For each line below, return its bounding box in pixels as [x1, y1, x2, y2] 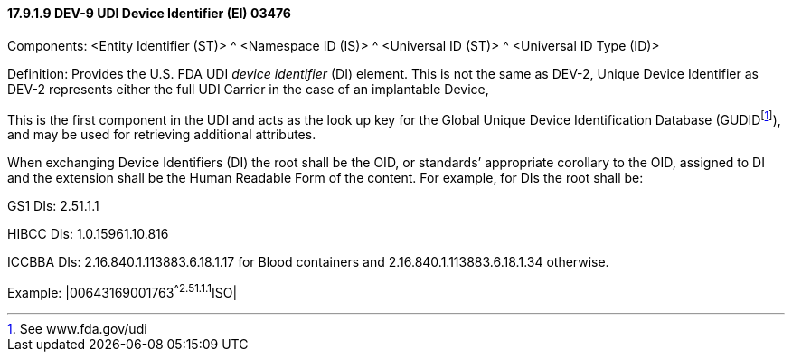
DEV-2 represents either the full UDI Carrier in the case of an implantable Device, [7, 80, 489, 97]
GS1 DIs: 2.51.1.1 [7, 198, 99, 214]
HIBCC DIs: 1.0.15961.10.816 [7, 226, 169, 242]
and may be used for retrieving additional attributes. [7, 127, 316, 143]
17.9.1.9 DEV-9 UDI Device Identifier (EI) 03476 [7, 5, 291, 21]
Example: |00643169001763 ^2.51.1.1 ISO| [7, 282, 238, 300]
